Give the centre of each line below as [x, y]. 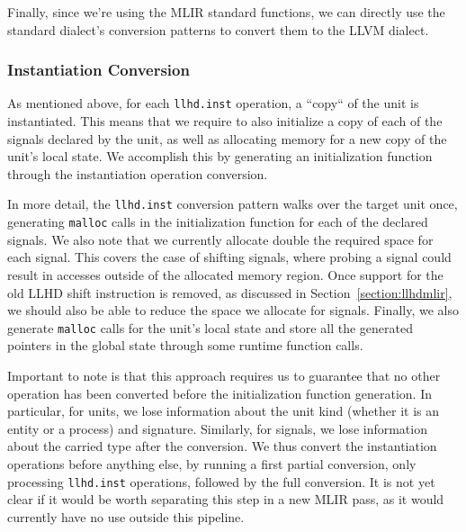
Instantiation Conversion [99, 70]
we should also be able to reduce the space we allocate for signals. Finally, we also [233, 310]
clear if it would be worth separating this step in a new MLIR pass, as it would [226, 499]
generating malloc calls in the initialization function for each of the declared [218, 222]
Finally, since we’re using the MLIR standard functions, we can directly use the [226, 12]
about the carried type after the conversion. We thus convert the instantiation [222, 446]
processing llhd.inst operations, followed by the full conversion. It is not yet [221, 481]
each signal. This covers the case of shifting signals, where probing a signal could [229, 257]
